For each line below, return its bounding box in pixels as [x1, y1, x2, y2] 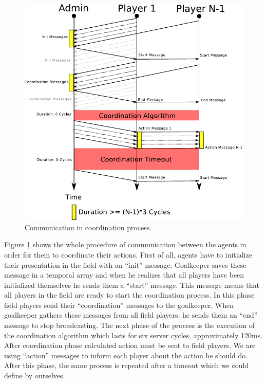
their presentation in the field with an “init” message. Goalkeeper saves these [4, 259, 246, 270]
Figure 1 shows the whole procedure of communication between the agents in [4, 239, 246, 250]
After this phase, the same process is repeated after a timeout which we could [4, 360, 249, 371]
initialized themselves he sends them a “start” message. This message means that [4, 279, 259, 290]
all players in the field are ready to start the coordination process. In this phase [4, 289, 255, 300]
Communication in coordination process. [25, 222, 152, 232]
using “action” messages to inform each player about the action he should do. [4, 350, 248, 360]
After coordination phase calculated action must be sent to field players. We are [4, 340, 256, 351]
